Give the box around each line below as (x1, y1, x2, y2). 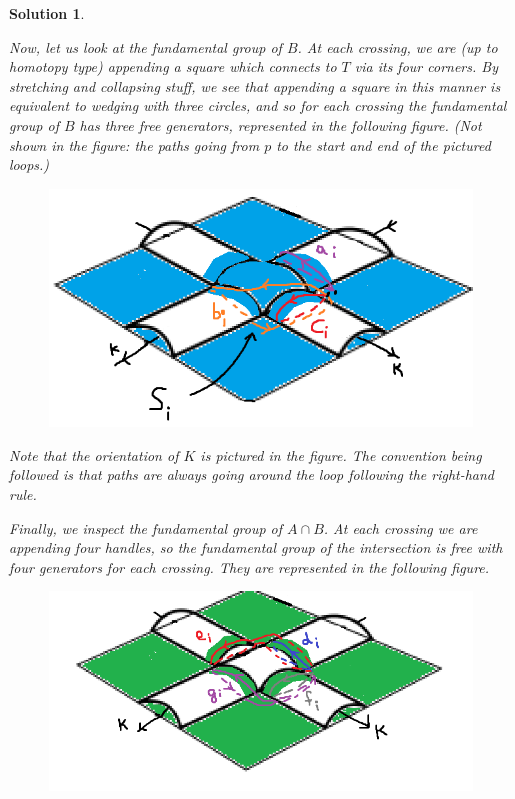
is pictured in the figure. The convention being (200, 444, 482, 465)
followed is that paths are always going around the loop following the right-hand (9, 464, 495, 485)
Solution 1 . (9, 3, 85, 23)
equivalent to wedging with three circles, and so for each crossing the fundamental (9, 95, 507, 116)
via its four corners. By (354, 56, 498, 77)
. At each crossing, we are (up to (297, 36, 498, 57)
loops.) (9, 154, 50, 175)
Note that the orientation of (9, 444, 179, 465)
